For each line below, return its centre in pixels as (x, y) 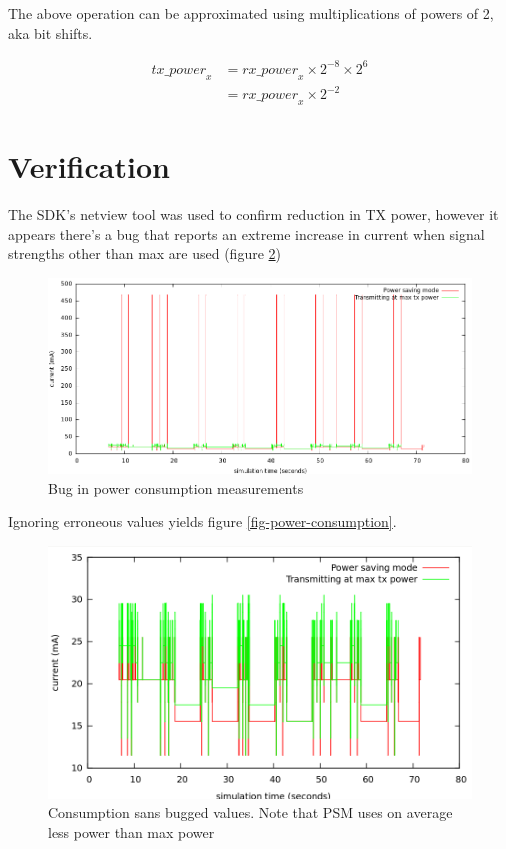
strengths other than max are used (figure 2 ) (145, 253)
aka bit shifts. (50, 32)
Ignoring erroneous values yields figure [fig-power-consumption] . (202, 521)
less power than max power (131, 832)
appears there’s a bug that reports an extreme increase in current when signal (246, 233)
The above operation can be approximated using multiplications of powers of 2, (251, 13)
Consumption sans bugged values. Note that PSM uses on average (250, 812)
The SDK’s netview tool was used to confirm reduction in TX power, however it (253, 213)
